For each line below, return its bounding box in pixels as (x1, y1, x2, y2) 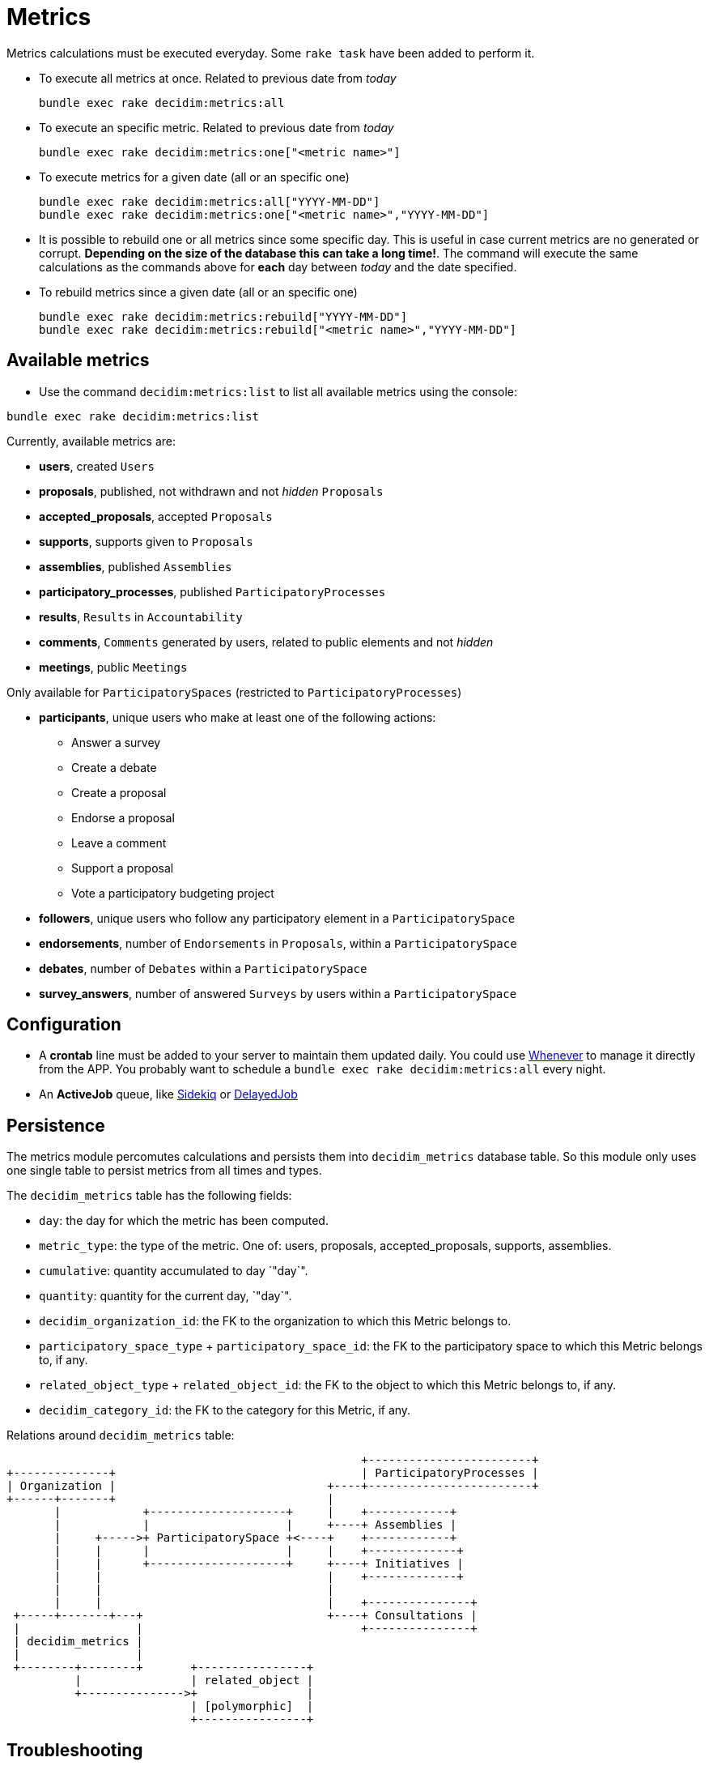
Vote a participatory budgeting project (71, 885, 274, 900)
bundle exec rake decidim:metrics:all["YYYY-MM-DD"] (39, 194, 380, 208)
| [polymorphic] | (190, 1700, 314, 1713)
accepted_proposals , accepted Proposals (39, 509, 273, 523)
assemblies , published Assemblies (39, 559, 232, 574)
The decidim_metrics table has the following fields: (6, 1188, 292, 1203)
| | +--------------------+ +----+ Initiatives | (54, 1557, 464, 1571)
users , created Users (39, 459, 155, 473)
